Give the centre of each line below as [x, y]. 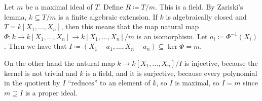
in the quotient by [32, 83]
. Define [111, 7]
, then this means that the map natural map [130, 26]
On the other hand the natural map [60, 63]
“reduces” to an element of [109, 83]
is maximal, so [197, 83]
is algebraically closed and [206, 16]
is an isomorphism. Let [172, 36]
